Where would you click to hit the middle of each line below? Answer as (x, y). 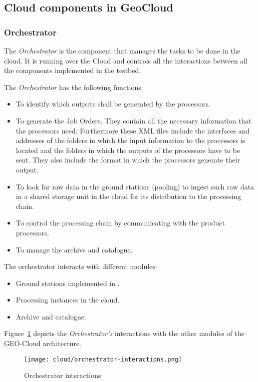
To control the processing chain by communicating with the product (120, 223)
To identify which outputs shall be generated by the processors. (113, 104)
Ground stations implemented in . (68, 283)
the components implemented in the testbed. (73, 70)
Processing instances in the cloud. (68, 300)
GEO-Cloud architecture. (43, 343)
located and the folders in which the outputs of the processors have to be (128, 150)
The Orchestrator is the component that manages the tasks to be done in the (122, 50)
